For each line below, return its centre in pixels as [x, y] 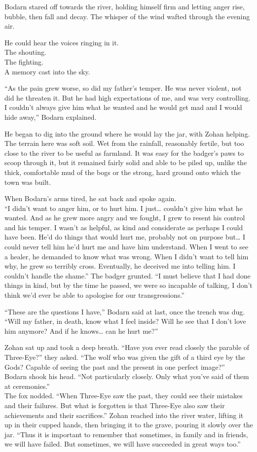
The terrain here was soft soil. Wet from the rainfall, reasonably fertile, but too [124, 143]
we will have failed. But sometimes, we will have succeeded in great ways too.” [123, 444]
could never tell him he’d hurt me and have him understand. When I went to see [127, 247]
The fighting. [24, 61]
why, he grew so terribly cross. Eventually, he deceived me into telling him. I [120, 266]
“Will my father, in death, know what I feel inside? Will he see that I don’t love [125, 321]
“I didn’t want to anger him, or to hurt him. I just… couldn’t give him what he [124, 208]
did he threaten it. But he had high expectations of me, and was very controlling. [128, 97]
